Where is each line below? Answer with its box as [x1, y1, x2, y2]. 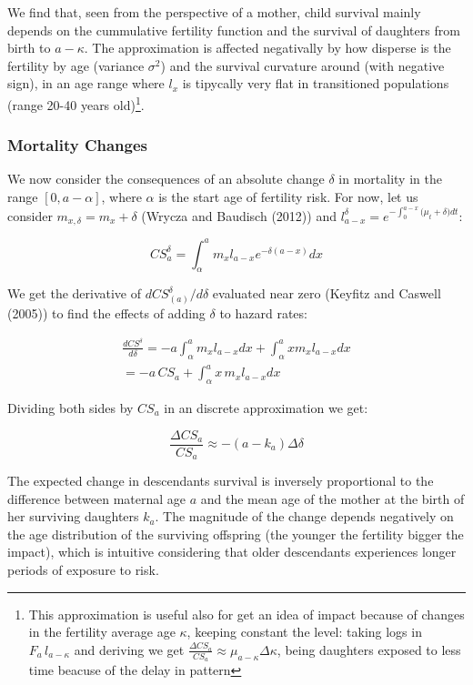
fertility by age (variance [7, 55, 145, 75]
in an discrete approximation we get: [164, 398, 368, 417]
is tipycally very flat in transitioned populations [182, 74, 449, 93]
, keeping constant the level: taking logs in [186, 622, 422, 641]
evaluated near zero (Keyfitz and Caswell [212, 284, 441, 303]
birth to [7, 38, 51, 57]
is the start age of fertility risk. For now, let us [158, 187, 418, 207]
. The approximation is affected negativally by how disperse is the [84, 38, 451, 57]
